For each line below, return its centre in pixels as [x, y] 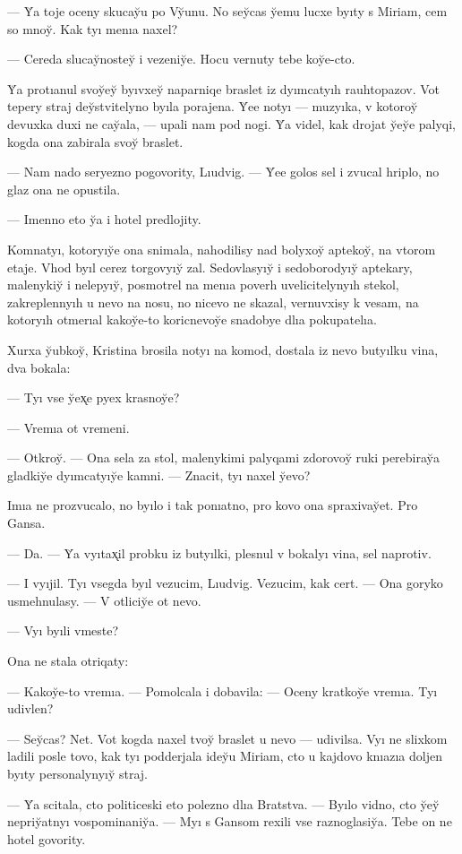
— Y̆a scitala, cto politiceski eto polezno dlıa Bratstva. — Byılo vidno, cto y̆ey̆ [223, 803]
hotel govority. [47, 838]
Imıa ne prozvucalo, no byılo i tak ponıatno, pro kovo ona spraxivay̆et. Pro [213, 505]
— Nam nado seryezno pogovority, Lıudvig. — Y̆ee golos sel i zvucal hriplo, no [223, 172]
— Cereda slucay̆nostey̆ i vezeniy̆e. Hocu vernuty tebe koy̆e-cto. [181, 59]
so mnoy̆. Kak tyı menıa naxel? [93, 28]
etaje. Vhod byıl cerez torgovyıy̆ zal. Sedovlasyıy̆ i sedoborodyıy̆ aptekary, [210, 267]
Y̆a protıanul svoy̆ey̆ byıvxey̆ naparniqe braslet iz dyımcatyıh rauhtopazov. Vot [223, 88]
